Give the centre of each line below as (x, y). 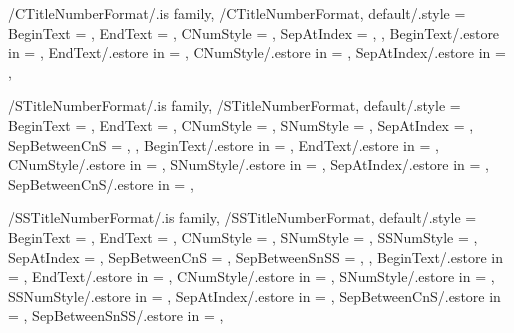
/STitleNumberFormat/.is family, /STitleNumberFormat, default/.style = (234, 105)
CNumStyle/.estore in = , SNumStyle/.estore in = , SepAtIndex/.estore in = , (249, 164)
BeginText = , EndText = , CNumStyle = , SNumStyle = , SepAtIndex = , (241, 124)
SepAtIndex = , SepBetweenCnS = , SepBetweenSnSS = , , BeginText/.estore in (255, 256)
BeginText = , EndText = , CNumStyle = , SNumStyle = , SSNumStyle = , (243, 236)
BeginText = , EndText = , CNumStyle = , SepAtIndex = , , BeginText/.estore (254, 32)
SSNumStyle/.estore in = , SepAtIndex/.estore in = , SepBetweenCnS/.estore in (254, 295)
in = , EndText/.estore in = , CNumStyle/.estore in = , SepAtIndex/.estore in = (257, 52)
